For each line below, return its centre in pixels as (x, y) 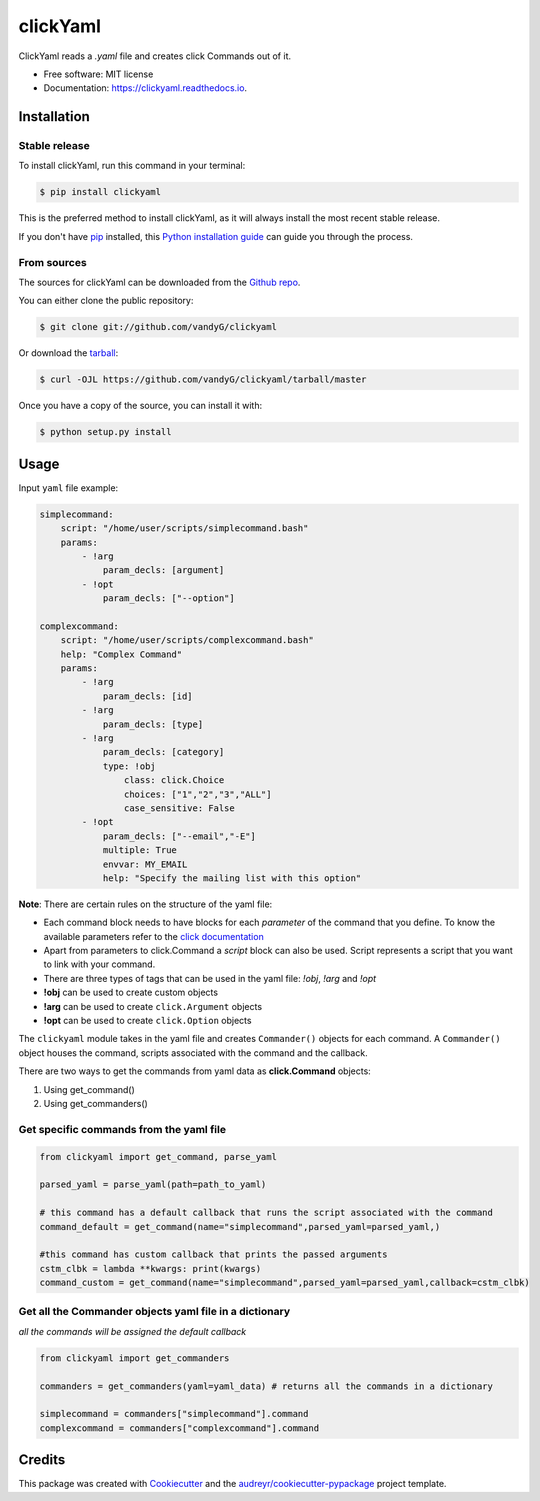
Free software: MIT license (98, 74)
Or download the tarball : (68, 353)
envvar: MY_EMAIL (145, 864)
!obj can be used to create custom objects (131, 992)
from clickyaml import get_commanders (134, 1358)
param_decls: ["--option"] (168, 598)
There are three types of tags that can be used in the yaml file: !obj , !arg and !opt (210, 978)
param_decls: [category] (163, 752)
